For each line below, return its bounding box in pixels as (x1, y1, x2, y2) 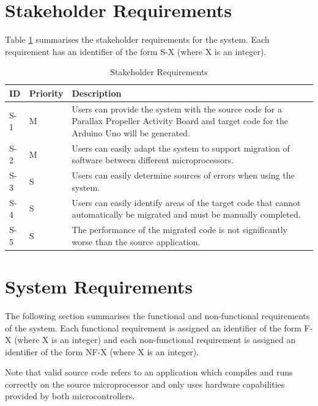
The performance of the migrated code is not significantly (72, 223, 287, 236)
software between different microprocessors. (72, 153, 234, 166)
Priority (29, 86, 64, 99)
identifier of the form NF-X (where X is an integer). (5, 345, 199, 358)
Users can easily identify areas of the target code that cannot (72, 196, 301, 209)
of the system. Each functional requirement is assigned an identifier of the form (5, 321, 301, 334)
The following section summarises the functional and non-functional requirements (5, 309, 310, 322)
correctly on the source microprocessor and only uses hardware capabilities (5, 377, 285, 390)
